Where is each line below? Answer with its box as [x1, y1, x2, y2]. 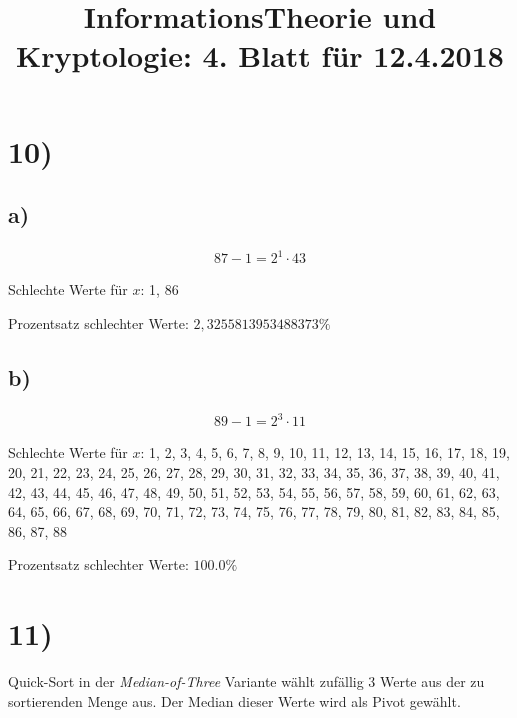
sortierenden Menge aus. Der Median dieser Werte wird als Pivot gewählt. [8, 690, 461, 711]
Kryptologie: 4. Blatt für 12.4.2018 [16, 35, 504, 76]
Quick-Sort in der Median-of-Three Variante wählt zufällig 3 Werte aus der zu [8, 671, 485, 692]
